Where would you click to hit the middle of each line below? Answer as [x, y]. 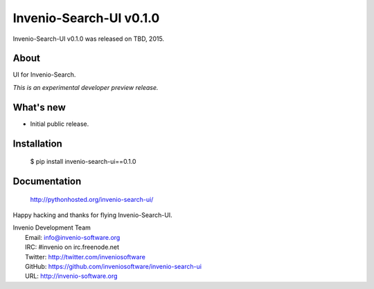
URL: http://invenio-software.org [71, 276]
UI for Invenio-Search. [44, 75]
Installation [37, 143]
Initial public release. [60, 124]
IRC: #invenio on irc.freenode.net [72, 247]
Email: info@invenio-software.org [73, 237]
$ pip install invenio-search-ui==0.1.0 [83, 162]
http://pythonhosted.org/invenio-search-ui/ [92, 199]
